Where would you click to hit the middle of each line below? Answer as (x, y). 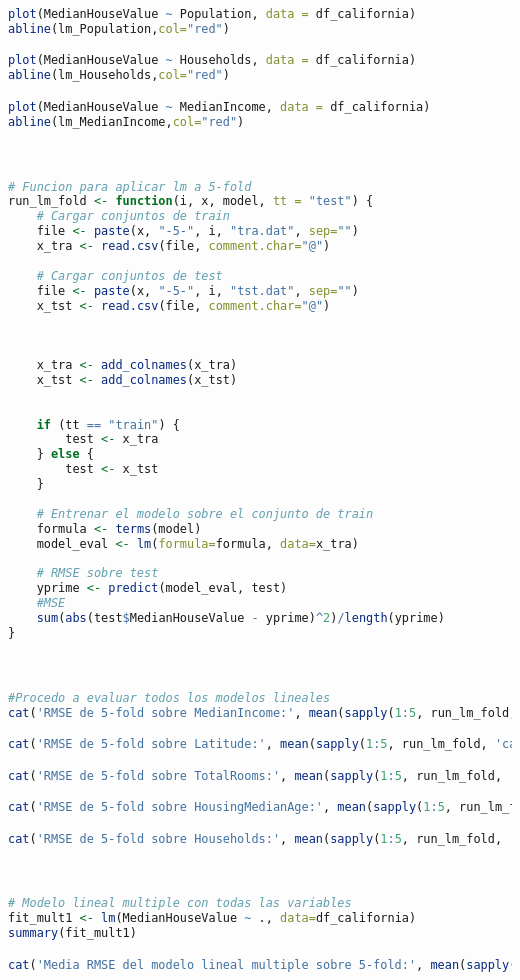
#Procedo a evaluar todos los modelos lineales (169, 697)
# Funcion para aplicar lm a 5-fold (130, 186)
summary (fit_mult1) (72, 933)
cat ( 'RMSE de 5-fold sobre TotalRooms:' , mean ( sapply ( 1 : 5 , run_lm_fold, (255, 775)
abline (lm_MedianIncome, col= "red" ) (126, 121)
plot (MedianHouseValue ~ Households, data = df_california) (212, 60)
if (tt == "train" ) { (108, 424)
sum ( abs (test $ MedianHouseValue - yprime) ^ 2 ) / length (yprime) (240, 617)
